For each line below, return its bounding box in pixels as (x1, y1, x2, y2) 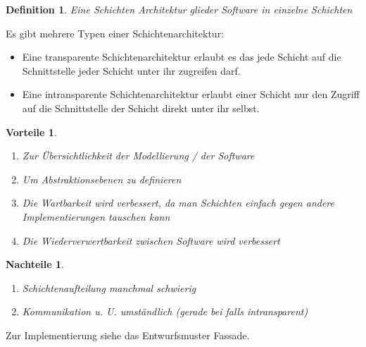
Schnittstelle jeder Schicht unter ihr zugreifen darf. (22, 63, 241, 78)
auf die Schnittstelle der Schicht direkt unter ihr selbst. (22, 100, 260, 115)
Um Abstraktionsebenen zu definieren (22, 171, 182, 186)
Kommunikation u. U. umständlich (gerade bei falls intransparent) (22, 304, 308, 319)
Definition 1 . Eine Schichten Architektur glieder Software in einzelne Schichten (6, 2, 353, 16)
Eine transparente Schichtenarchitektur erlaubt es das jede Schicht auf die (22, 49, 341, 64)
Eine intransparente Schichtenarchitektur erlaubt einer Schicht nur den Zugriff (22, 87, 360, 102)
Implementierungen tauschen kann (22, 209, 170, 224)
